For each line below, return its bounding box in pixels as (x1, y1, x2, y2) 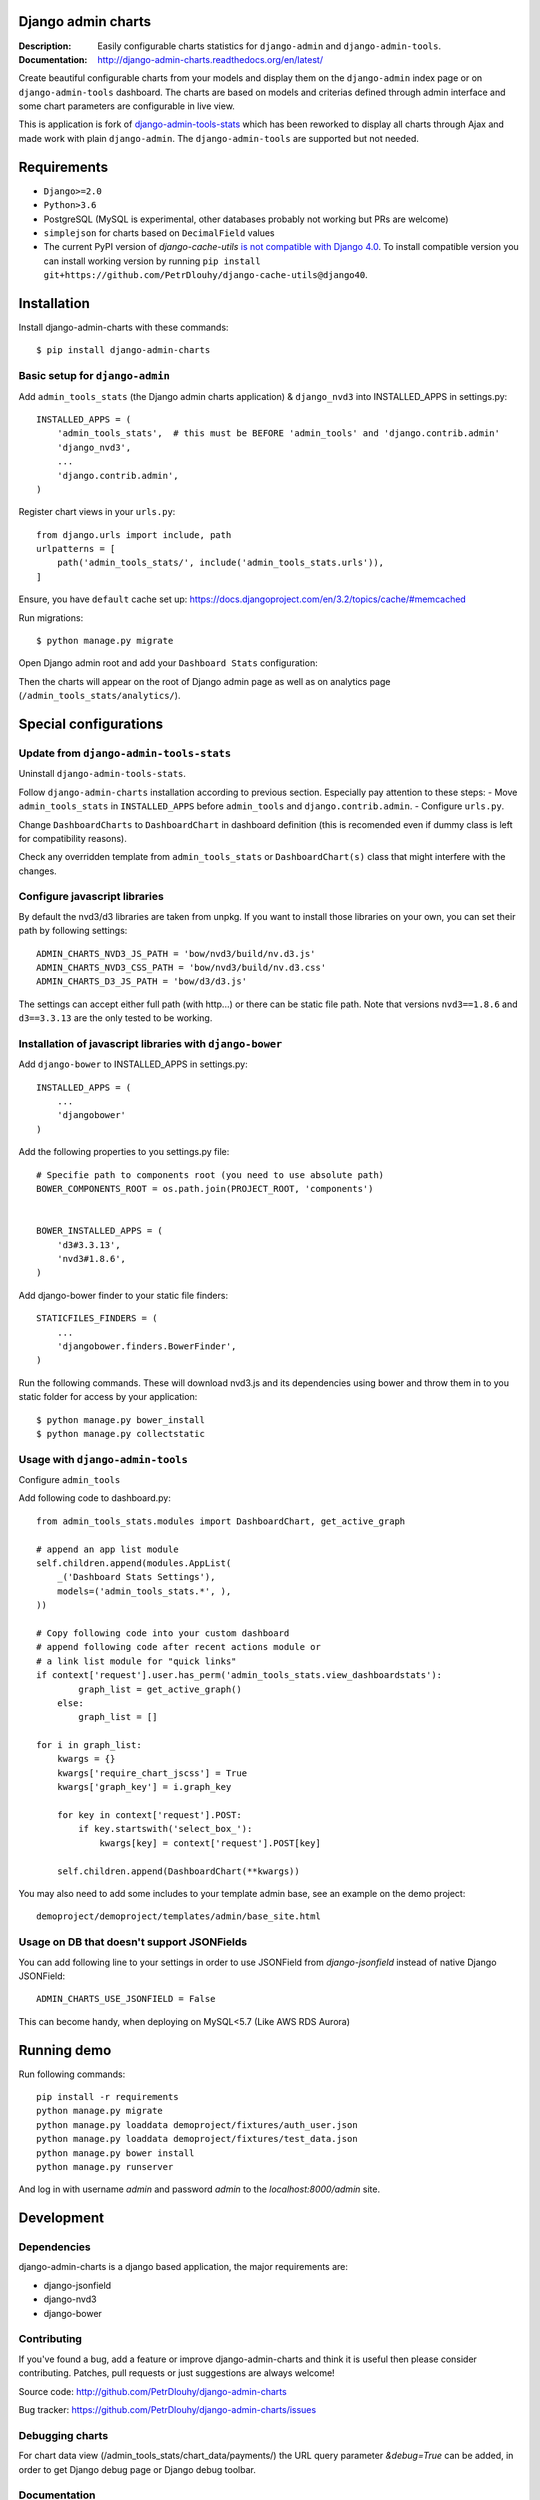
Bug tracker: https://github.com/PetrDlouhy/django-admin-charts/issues (18, 2403, 317, 2415)
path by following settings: (18, 925, 128, 937)
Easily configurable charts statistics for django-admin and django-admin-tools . (97, 40, 442, 52)
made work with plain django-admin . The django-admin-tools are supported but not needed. (18, 132, 420, 144)
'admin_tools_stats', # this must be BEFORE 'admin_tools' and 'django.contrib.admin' (56, 428, 500, 439)
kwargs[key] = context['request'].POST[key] (99, 1837, 322, 1849)
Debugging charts (18, 2428, 109, 2442)
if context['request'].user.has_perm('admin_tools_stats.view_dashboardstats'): (36, 1670, 443, 1681)
